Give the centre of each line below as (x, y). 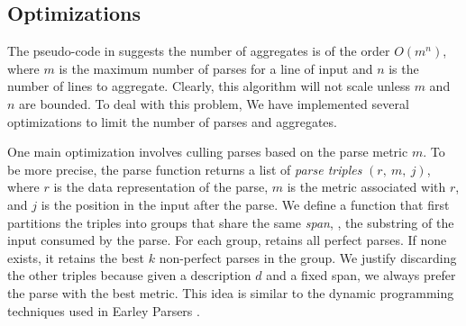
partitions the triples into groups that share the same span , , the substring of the (231, 222)
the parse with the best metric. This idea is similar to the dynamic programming (231, 292)
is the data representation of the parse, (161, 187)
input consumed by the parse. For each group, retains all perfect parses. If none (227, 240)
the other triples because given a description (129, 275)
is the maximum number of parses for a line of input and (216, 68)
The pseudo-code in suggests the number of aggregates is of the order (199, 51)
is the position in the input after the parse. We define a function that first (245, 204)
